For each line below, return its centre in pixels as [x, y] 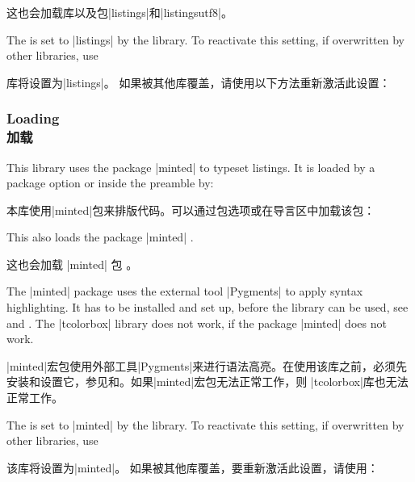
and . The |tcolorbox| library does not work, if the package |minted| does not [197, 323]
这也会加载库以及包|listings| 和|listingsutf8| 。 [119, 12]
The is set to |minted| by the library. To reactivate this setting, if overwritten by [205, 424]
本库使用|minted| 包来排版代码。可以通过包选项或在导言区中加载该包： [191, 210]
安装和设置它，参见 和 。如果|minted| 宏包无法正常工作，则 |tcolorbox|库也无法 [207, 381]
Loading [33, 118]
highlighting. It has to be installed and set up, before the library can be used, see [207, 307]
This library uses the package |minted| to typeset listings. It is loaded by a [191, 167]
